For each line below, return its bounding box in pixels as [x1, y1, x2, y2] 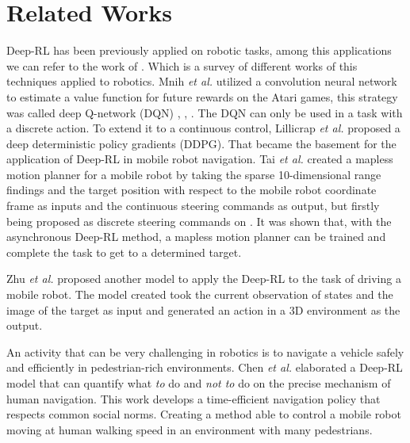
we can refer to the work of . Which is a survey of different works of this [6, 57, 358, 74]
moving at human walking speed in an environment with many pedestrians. [6, 421, 373, 437]
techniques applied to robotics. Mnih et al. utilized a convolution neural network [6, 73, 397, 90]
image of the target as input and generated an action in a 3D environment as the [6, 301, 400, 318]
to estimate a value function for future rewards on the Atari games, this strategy [6, 88, 398, 105]
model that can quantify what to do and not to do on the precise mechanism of [6, 375, 391, 391]
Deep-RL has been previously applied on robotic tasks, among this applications [6, 42, 392, 59]
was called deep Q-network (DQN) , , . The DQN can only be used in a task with [6, 104, 403, 120]
